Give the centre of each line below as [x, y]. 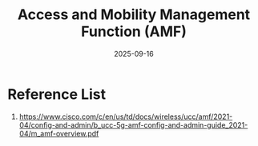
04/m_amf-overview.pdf [59, 133]
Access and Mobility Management [134, 15]
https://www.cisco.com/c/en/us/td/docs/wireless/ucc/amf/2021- [126, 116]
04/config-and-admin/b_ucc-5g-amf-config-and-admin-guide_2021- [133, 124]
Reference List [56, 94]
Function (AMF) [134, 32]
